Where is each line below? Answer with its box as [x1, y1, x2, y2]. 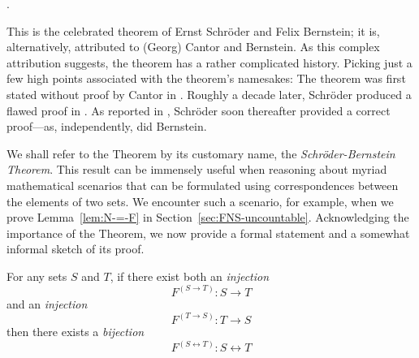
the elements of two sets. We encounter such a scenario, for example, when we [6, 192, 394, 209]
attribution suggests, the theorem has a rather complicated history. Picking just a [6, 54, 413, 71]
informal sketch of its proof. [6, 240, 145, 257]
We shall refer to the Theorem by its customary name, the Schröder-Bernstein [6, 144, 395, 162]
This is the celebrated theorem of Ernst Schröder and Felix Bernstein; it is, [6, 22, 380, 39]
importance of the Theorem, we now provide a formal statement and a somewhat [6, 224, 410, 241]
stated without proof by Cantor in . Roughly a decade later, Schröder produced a [6, 85, 412, 102]
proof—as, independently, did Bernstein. [6, 118, 207, 135]
